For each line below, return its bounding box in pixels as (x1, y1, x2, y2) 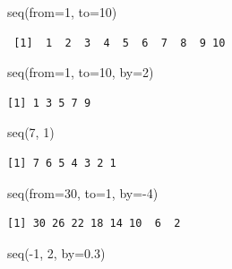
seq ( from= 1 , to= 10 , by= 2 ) (7, 63, 154, 82)
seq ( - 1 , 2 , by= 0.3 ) (7, 243, 106, 262)
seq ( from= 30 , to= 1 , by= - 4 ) (7, 183, 159, 202)
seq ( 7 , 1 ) (7, 123, 55, 142)
